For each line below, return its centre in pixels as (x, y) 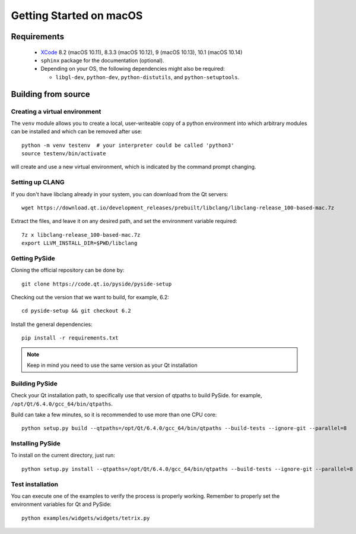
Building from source (50, 94)
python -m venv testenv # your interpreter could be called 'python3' (128, 145)
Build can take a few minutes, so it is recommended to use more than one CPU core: (114, 414)
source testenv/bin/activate (64, 154)
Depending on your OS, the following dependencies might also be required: (133, 69)
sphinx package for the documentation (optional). (102, 60)
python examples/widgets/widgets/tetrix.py (86, 518)
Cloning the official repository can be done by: (68, 270)
